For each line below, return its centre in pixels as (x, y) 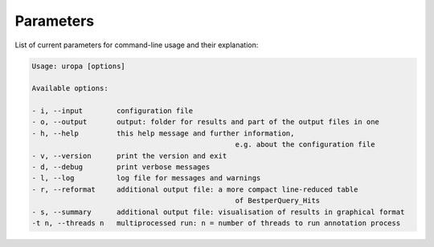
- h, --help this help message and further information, (163, 133)
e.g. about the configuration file (305, 145)
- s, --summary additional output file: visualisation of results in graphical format (218, 212)
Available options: (70, 89)
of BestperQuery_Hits (278, 201)
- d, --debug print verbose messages (121, 167)
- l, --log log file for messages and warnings (146, 178)
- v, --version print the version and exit (129, 156)
